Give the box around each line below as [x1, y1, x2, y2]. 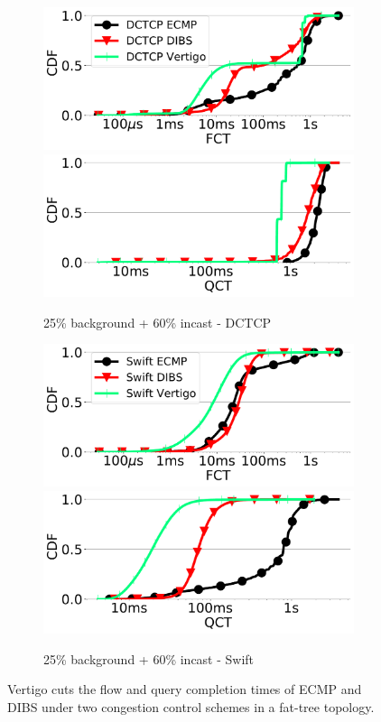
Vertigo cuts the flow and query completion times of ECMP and [7, 680, 362, 699]
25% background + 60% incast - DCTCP [43, 312, 272, 331]
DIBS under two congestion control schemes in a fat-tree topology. [7, 698, 375, 717]
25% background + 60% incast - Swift [43, 649, 255, 668]
